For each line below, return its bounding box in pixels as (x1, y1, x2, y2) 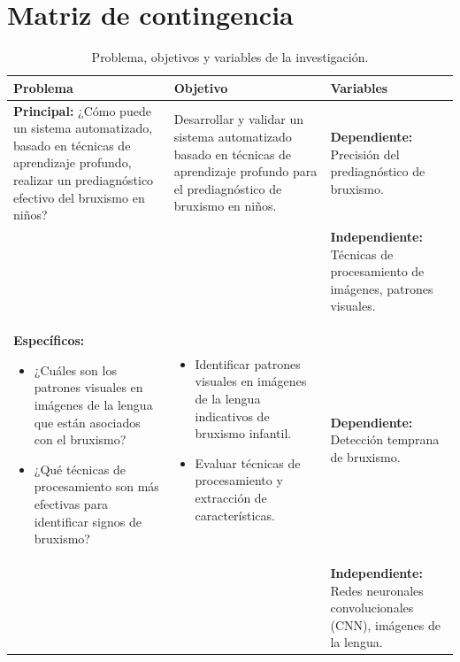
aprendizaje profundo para (173, 162, 318, 181)
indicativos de (195, 406, 270, 425)
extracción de (195, 488, 267, 506)
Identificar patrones (195, 354, 301, 373)
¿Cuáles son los (34, 360, 117, 379)
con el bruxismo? (34, 430, 126, 449)
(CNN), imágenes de (330, 615, 441, 634)
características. (195, 505, 275, 524)
